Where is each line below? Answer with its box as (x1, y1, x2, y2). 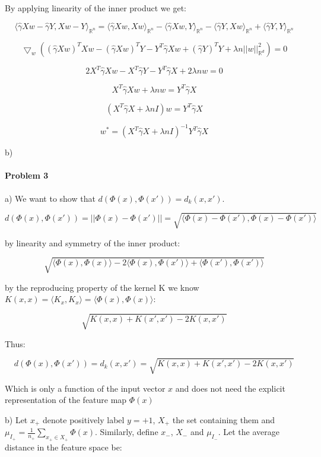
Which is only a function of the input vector (5, 382, 166, 394)
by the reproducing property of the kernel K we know (5, 281, 199, 293)
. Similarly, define (94, 426, 158, 438)
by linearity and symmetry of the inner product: (5, 236, 180, 249)
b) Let (5, 413, 28, 426)
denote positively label (43, 413, 125, 426)
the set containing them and (172, 413, 275, 426)
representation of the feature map (5, 393, 127, 406)
